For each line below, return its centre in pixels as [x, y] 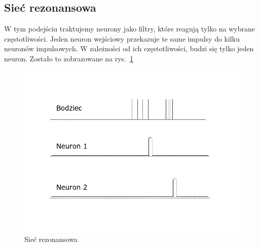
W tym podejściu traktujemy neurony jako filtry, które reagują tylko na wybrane [130, 29]
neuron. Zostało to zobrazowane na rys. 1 [69, 58]
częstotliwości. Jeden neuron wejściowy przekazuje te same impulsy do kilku [122, 38]
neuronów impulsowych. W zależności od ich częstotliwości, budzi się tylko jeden [129, 48]
